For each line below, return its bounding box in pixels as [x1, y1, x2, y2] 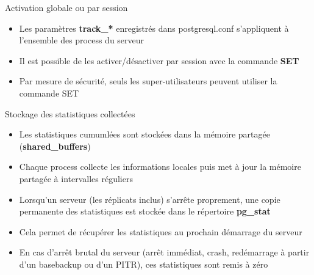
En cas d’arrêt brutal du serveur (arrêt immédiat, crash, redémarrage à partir [19, 246, 310, 258]
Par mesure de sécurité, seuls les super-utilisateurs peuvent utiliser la [19, 75, 277, 87]
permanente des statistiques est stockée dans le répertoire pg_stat [19, 205, 271, 218]
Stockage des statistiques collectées [5, 107, 135, 120]
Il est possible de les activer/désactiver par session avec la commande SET [19, 54, 299, 67]
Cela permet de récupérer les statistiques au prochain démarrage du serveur [19, 225, 302, 238]
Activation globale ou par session [5, 1, 128, 13]
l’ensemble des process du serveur [19, 34, 145, 46]
